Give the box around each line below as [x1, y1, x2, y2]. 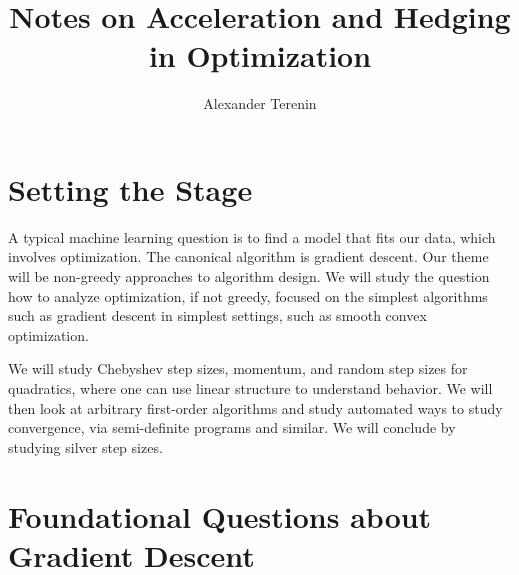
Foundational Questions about [8, 495, 432, 536]
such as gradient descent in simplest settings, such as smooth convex [8, 305, 427, 326]
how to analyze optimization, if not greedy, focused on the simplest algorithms [8, 285, 488, 306]
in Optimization [148, 35, 372, 76]
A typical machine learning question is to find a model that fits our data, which [8, 226, 496, 247]
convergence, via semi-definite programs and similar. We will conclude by [8, 417, 456, 438]
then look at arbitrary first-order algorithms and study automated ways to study [8, 397, 503, 418]
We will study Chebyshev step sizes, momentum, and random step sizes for [8, 358, 468, 379]
